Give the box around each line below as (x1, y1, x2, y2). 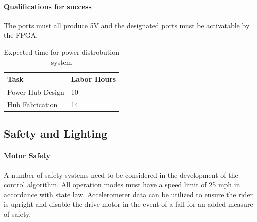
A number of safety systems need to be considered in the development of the (4, 169, 238, 180)
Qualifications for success (4, 1, 92, 11)
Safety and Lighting (4, 126, 108, 141)
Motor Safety (4, 150, 51, 161)
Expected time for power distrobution (4, 46, 119, 57)
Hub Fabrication (7, 99, 58, 109)
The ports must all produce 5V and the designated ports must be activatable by (4, 20, 250, 30)
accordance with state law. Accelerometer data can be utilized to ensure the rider (4, 189, 253, 199)
